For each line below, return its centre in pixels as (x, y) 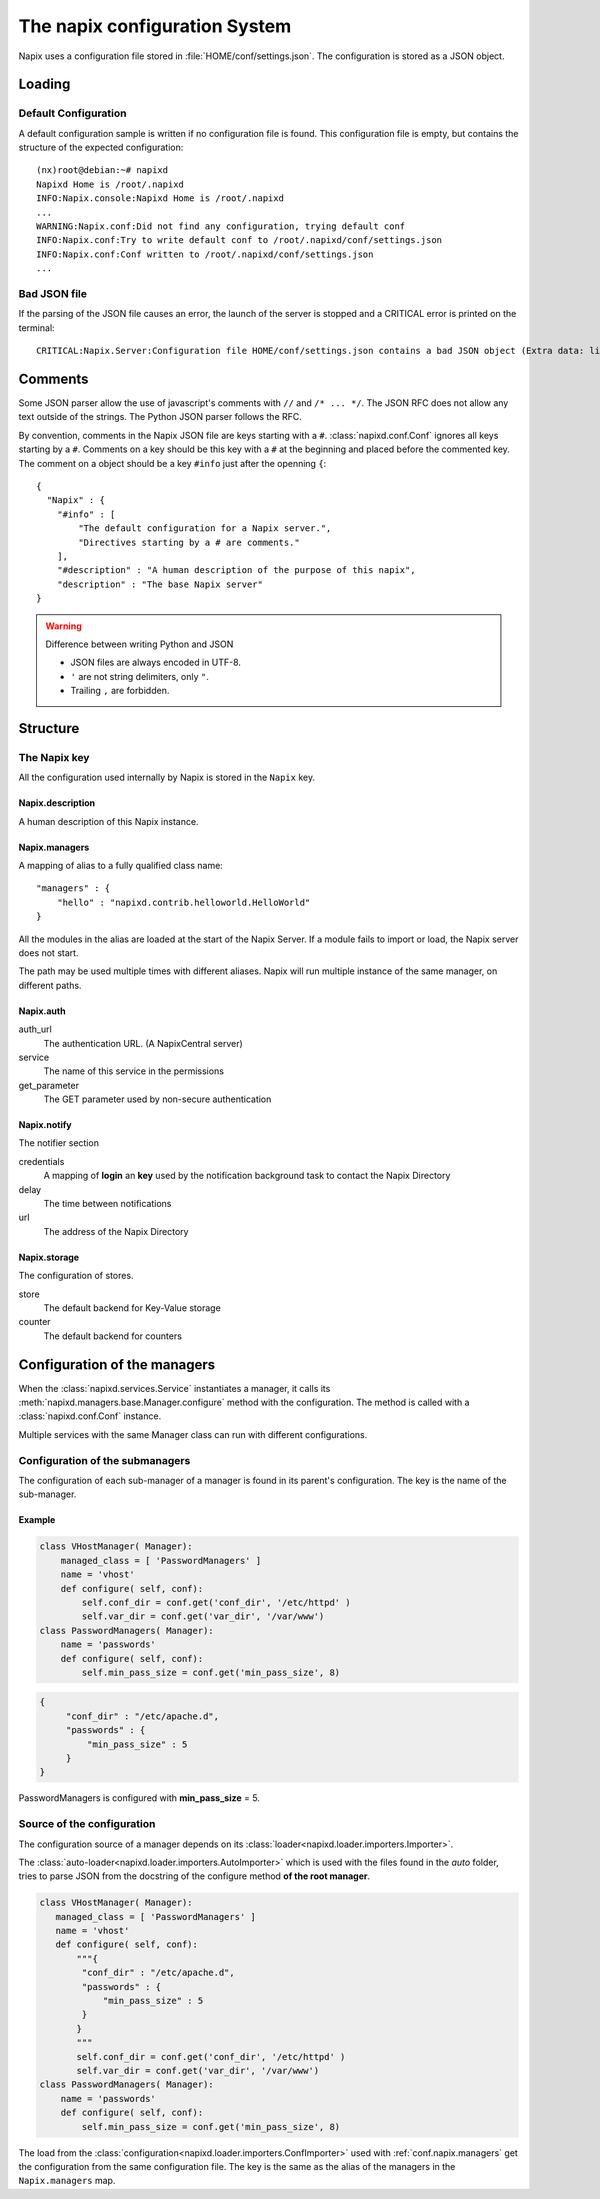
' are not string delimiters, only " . (139, 676)
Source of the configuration (87, 1824)
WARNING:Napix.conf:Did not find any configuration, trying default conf (221, 226)
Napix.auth (42, 1011)
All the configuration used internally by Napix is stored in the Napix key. (166, 777)
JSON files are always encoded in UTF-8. (156, 662)
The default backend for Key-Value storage (132, 1308)
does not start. (48, 952)
